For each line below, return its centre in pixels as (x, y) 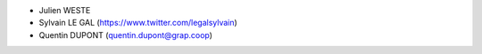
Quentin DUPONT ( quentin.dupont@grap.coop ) (126, 35)
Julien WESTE (65, 10)
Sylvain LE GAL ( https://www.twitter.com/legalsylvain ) (138, 23)
